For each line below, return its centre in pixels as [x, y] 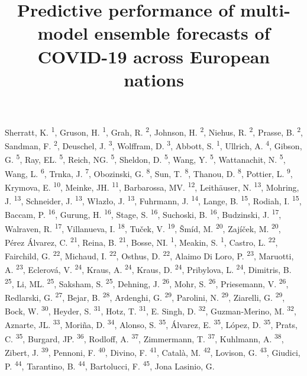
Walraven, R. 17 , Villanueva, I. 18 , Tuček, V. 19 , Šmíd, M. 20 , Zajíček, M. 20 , [143, 227]
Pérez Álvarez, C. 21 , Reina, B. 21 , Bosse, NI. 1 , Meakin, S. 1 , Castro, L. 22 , [141, 241]
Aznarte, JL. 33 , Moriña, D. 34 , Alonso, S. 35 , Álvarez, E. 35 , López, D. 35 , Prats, [151, 324]
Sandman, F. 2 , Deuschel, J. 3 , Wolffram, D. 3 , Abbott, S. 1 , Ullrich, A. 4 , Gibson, [153, 145]
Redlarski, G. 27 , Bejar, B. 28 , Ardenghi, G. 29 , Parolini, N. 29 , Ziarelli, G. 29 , [145, 296]
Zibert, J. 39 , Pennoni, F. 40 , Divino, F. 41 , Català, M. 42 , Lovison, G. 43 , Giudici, [153, 351]
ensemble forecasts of [182, 33]
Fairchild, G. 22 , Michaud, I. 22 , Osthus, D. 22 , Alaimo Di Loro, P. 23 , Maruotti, [149, 255]
